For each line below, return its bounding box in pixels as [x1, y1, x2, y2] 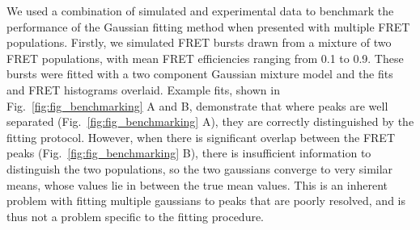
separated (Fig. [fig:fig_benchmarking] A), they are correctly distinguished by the [6, 113, 414, 130]
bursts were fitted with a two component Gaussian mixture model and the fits [6, 65, 393, 82]
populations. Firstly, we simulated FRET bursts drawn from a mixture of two [6, 34, 392, 51]
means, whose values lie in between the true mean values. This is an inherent [6, 176, 388, 193]
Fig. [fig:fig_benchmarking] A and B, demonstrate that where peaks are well [6, 97, 388, 114]
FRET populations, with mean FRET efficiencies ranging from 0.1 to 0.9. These [6, 49, 404, 66]
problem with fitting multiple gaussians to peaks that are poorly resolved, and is [6, 192, 405, 209]
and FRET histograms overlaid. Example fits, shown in [6, 81, 280, 98]
